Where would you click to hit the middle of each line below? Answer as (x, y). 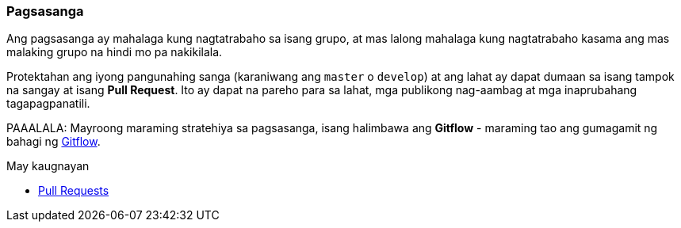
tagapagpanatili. (48, 104)
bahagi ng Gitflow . (54, 142)
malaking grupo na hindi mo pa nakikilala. (115, 52)
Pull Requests (74, 191)
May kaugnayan (48, 166)
